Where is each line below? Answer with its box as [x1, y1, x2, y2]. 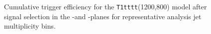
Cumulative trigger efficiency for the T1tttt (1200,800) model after [4, 1, 207, 12]
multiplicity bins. [4, 21, 56, 31]
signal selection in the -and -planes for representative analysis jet [4, 11, 202, 21]
